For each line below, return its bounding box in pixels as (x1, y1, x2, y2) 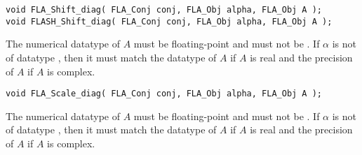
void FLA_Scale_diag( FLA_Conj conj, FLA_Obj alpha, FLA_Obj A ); (6, 89, 323, 99)
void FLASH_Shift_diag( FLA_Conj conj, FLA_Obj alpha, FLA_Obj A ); (6, 16, 333, 27)
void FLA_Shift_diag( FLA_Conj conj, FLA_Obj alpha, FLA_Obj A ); (6, 5, 323, 15)
